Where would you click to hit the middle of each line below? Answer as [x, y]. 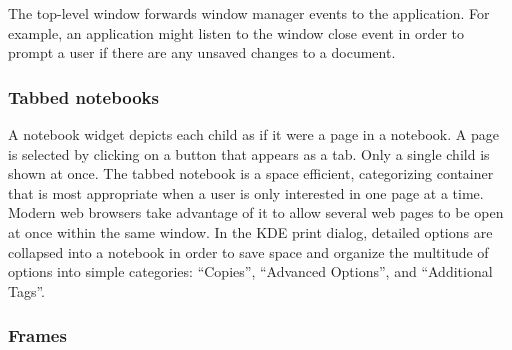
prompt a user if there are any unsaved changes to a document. [202, 52]
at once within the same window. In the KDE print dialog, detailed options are [250, 231]
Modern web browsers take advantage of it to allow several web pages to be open [256, 212]
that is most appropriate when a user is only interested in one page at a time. [246, 192]
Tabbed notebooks [83, 96]
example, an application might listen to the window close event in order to [236, 32]
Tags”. [27, 290]
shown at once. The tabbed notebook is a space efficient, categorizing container [251, 173]
